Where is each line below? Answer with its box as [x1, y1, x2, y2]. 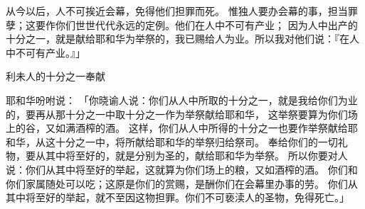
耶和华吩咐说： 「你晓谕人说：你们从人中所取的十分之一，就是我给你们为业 [6, 92, 358, 107]
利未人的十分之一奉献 [6, 69, 105, 84]
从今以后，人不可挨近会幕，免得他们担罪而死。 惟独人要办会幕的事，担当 [6, 4, 348, 18]
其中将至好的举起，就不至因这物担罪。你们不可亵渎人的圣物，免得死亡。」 [6, 190, 349, 205]
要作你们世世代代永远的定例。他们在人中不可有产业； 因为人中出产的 [35, 17, 358, 32]
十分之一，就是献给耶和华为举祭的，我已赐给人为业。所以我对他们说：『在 [6, 31, 349, 46]
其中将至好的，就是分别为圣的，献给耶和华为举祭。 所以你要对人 [45, 148, 348, 163]
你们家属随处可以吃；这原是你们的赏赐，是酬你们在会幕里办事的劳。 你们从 [6, 176, 358, 191]
